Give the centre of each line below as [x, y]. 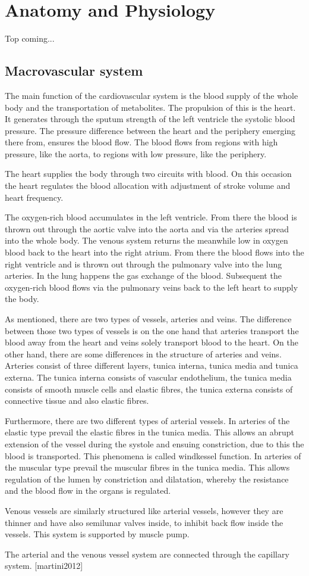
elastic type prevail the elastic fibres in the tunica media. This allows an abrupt [149, 432]
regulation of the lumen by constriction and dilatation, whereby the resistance [147, 479]
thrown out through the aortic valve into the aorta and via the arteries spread [147, 228]
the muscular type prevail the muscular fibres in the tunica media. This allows [147, 467]
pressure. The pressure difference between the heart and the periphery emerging [150, 130]
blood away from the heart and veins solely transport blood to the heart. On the [152, 342]
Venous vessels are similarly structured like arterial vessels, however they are [144, 510]
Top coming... [30, 38]
